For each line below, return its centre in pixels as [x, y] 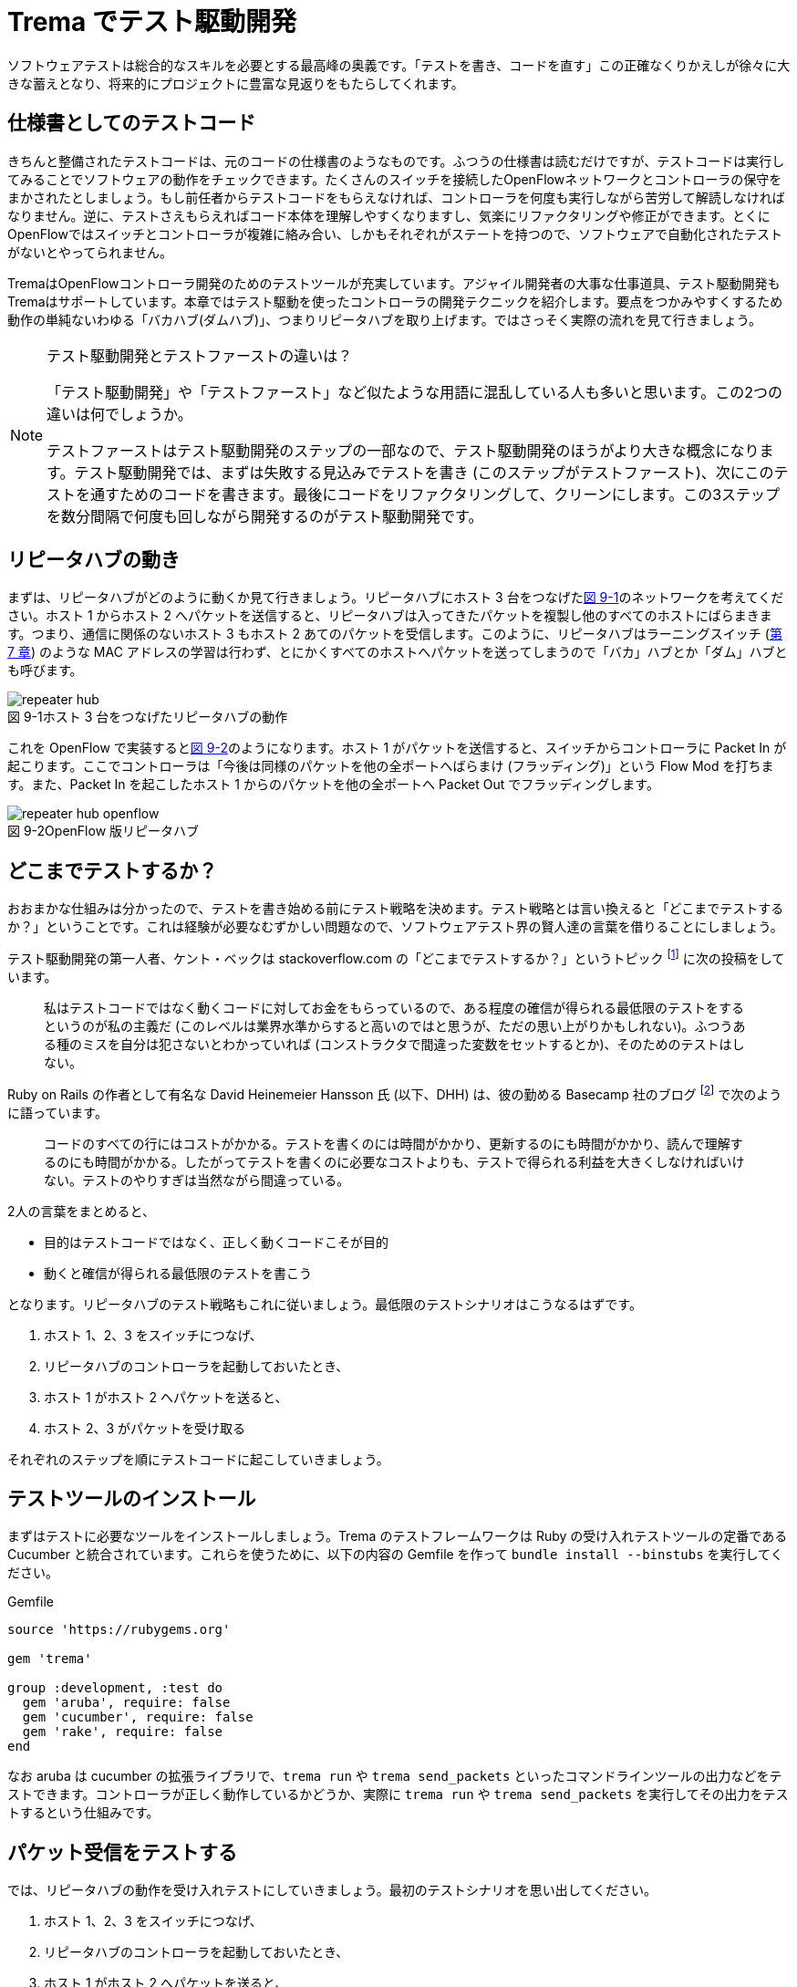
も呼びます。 [45, 671]
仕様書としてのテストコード [132, 123]
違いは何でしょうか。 [119, 414]
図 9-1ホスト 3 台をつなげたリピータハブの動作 [148, 717]
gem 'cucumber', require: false [138, 1717]
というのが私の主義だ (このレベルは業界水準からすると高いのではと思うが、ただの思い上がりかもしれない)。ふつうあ [395, 1025]
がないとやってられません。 [90, 252]
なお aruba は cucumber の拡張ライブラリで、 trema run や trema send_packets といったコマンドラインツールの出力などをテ [395, 1776]
